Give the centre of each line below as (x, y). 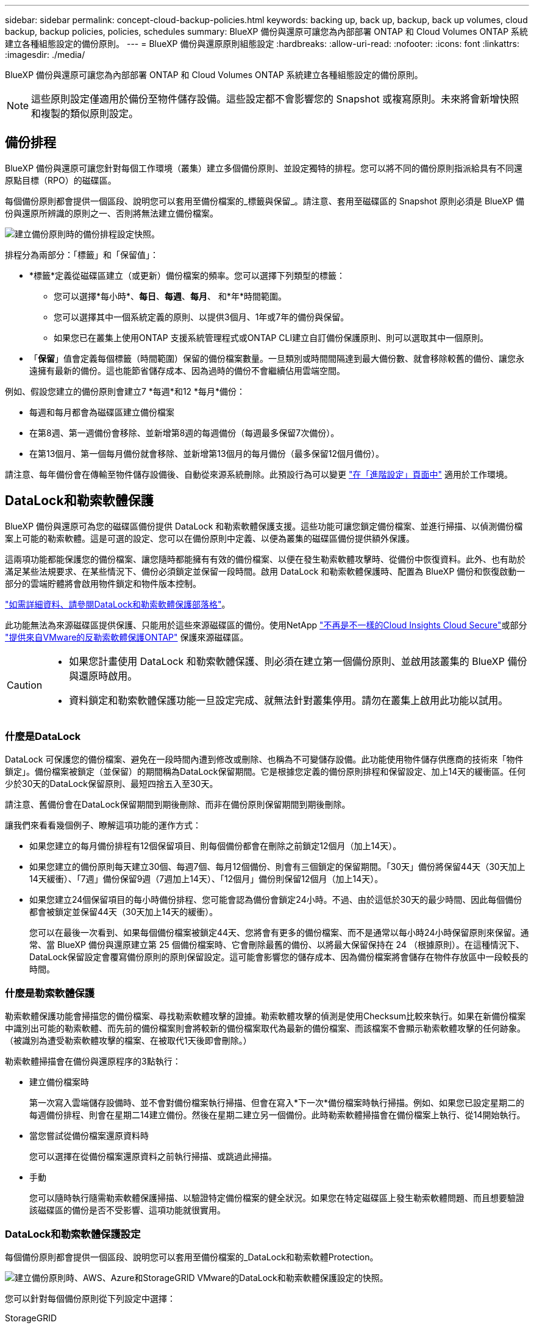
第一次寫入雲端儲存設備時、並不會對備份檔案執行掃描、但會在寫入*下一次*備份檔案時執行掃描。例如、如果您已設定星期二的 (277, 1103)
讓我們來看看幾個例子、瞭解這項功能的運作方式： (103, 825)
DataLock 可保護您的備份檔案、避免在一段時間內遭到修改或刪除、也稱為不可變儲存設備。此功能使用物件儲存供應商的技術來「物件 (264, 759)
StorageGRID (31, 1318)
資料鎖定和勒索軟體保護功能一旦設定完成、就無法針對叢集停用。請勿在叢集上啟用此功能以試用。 (289, 700)
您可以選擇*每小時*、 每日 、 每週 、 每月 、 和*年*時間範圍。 (170, 296)
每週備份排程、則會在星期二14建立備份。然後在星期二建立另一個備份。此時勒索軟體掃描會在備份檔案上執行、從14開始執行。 (277, 1115)
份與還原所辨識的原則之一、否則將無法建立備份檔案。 (112, 213)
